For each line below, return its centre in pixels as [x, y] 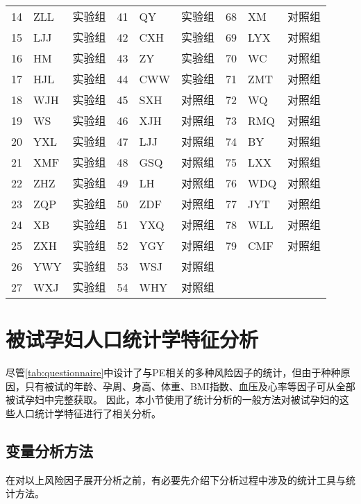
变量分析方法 [49, 450]
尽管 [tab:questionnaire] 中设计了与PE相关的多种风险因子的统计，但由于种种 [173, 372]
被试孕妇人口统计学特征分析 [132, 339]
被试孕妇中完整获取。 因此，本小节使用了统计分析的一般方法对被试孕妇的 [173, 400]
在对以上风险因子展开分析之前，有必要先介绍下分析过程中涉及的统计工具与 [176, 479]
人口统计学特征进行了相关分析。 [88, 413]
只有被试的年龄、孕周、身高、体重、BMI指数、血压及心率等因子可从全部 [190, 386]
